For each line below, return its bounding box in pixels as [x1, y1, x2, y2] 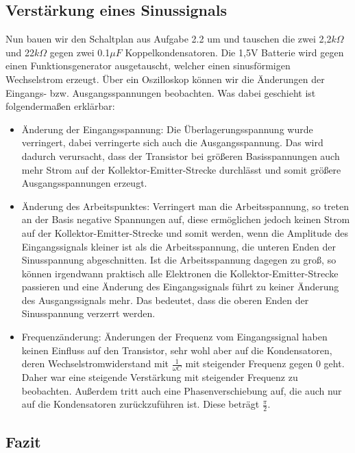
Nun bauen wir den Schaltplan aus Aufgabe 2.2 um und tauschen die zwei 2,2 [5, 32, 332, 46]
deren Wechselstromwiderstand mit [21, 356, 169, 371]
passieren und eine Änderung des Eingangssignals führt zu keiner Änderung [21, 279, 339, 294]
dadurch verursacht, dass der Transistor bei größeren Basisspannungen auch [21, 148, 340, 163]
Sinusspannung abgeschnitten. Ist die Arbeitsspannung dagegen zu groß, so [21, 253, 336, 267]
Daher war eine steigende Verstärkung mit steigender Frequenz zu [21, 370, 298, 384]
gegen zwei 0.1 [49, 45, 110, 59]
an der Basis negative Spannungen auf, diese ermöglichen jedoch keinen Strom [21, 212, 350, 226]
